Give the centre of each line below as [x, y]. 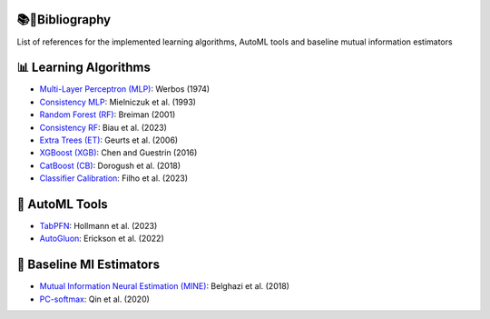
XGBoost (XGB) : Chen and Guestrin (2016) [118, 153]
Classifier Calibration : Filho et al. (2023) [114, 178]
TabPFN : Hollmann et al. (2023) [98, 226]
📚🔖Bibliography [64, 20]
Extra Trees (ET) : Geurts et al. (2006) [109, 140]
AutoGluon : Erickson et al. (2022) [102, 239]
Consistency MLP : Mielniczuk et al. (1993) [118, 102]
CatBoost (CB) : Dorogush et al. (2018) [110, 165]
